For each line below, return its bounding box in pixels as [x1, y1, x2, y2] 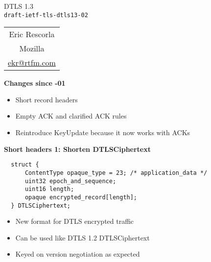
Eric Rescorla [9, 28, 55, 40]
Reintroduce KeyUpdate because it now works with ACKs [15, 127, 190, 138]
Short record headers [15, 94, 78, 104]
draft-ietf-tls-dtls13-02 [4, 11, 88, 19]
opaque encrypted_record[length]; [24, 193, 138, 201]
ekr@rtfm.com [8, 57, 56, 69]
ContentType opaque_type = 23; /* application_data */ [24, 169, 208, 176]
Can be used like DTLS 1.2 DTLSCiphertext [15, 232, 150, 242]
